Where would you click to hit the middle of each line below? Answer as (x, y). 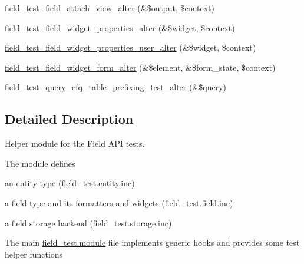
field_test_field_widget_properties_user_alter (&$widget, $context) (130, 47)
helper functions (34, 254)
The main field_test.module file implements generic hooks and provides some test (152, 242)
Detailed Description (69, 119)
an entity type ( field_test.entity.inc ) (70, 183)
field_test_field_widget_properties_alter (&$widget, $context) (120, 27)
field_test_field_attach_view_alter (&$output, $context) (110, 8)
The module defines (40, 163)
